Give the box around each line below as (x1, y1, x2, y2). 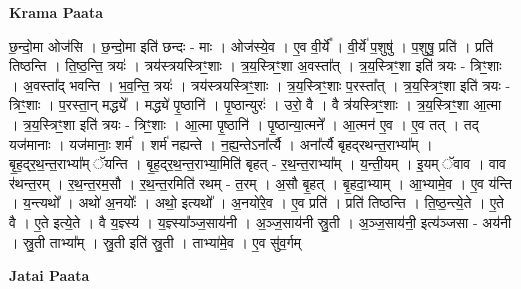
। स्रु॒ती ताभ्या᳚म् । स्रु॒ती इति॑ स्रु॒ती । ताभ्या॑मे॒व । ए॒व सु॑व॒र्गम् (9, 231, 302, 252)
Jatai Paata (9, 265, 90, 286)
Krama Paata (9, 2, 103, 22)
